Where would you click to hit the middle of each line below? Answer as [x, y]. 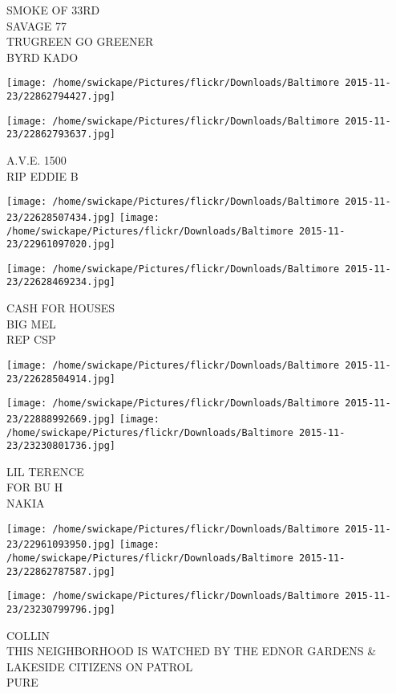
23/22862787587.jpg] [61, 571]
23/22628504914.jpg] [61, 379]
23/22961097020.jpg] [61, 245]
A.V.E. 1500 [36, 160]
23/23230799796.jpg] [61, 609]
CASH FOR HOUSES [61, 308]
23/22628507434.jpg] [61, 217]
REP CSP [31, 339]
